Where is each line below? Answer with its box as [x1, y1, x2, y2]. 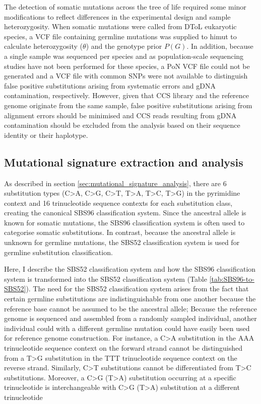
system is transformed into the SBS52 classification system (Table [4, 273, 207, 284]
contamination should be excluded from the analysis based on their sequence [4, 120, 240, 130]
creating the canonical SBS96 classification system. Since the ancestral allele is [4, 207, 246, 218]
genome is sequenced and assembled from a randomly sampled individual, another [4, 313, 257, 324]
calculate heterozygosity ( [4, 41, 83, 51]
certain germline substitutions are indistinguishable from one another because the [4, 293, 256, 304]
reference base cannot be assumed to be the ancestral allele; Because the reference [4, 303, 257, 313]
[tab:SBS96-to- [209, 273, 254, 284]
